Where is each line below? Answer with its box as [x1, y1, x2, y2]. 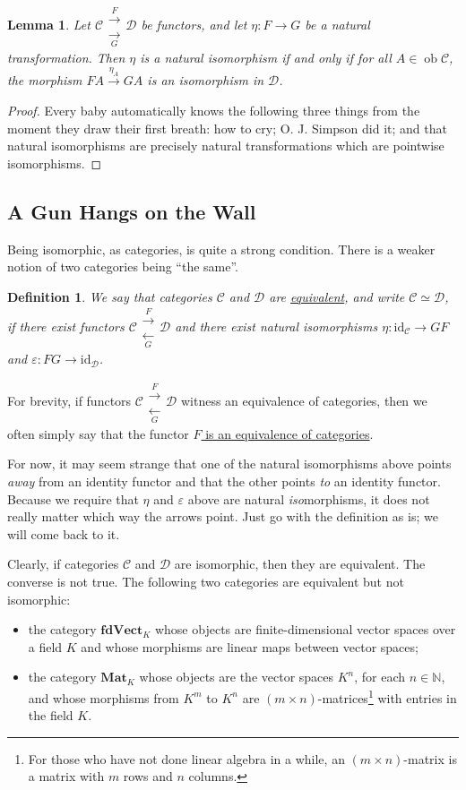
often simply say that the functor [7, 424, 189, 442]
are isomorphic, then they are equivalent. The [174, 554, 426, 573]
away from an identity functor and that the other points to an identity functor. [7, 472, 441, 491]
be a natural [305, 15, 370, 34]
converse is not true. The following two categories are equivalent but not [7, 572, 404, 590]
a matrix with [28, 767, 105, 786]
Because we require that [7, 489, 139, 508]
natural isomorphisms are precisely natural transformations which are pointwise [7, 136, 444, 155]
